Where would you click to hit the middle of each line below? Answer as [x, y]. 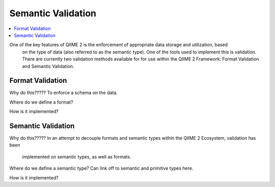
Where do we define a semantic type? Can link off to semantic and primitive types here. [101, 168]
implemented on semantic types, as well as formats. [77, 157]
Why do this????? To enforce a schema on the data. [64, 93]
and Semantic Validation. [48, 66]
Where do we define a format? [41, 102]
